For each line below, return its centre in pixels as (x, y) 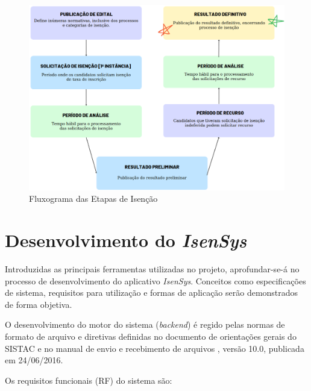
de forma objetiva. (39, 304)
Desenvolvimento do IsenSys (126, 240)
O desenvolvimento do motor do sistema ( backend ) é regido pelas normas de (145, 324)
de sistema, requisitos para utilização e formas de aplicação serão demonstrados (152, 292)
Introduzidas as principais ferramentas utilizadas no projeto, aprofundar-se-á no (152, 268)
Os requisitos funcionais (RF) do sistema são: (89, 380)
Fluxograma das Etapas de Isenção (93, 199)
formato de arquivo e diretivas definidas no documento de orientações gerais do (151, 336)
